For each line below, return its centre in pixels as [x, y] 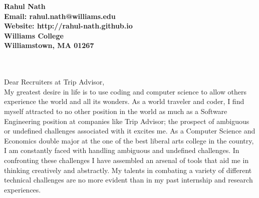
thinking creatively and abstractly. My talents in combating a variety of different [128, 170]
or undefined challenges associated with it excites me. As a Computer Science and [130, 131]
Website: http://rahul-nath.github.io [68, 26]
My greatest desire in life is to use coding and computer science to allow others [125, 91]
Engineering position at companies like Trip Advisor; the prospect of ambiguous [127, 121]
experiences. [23, 189]
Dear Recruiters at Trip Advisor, [54, 82]
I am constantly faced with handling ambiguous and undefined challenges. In [122, 150]
